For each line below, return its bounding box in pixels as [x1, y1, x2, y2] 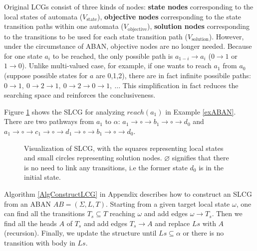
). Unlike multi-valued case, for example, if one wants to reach [21, 60, 212, 71]
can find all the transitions [4, 208, 85, 219]
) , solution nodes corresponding [147, 21, 250, 31]
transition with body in [4, 237, 75, 248]
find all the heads [4, 218, 57, 228]
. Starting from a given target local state [106, 198, 230, 209]
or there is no [183, 228, 224, 238]
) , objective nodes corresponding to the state [97, 11, 242, 21]
